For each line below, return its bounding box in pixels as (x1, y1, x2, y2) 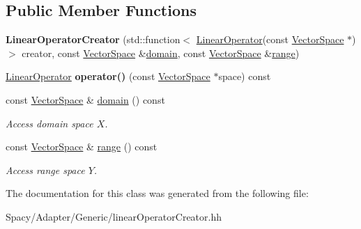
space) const (218, 69, 271, 84)
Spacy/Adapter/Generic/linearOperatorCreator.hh (6, 209, 222, 223)
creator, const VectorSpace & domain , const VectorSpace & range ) (22, 45, 300, 60)
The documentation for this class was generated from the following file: (6, 186, 309, 200)
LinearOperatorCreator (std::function (6, 32, 180, 47)
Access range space (6, 162, 85, 177)
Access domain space (6, 116, 93, 130)
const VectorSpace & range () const (6, 139, 158, 154)
